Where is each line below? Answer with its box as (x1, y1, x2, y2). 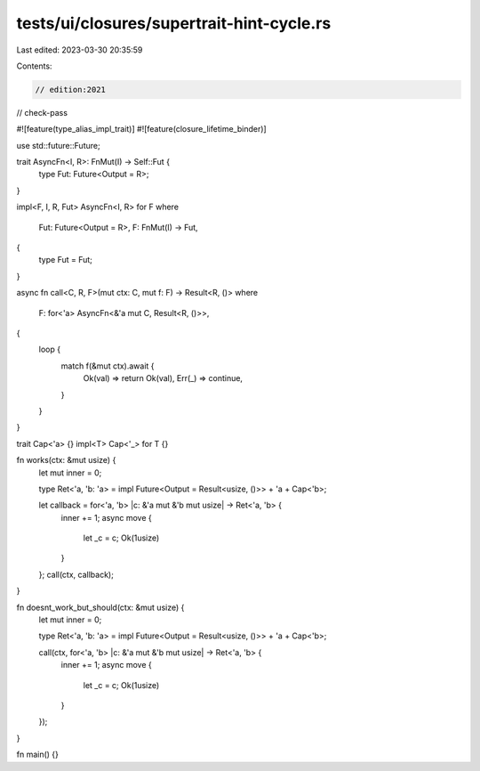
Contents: (16, 61, 52, 71)
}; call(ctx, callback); (38, 569, 115, 580)
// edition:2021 (35, 85, 107, 94)
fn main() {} (16, 749, 60, 760)
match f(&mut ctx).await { (60, 361, 155, 371)
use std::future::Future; (16, 140, 101, 150)
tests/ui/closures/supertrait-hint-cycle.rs (16, 13, 332, 33)
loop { (38, 344, 61, 355)
